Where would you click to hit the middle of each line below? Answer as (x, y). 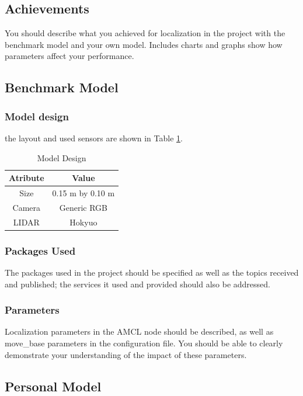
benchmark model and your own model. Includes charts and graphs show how (144, 44)
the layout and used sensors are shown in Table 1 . (94, 138)
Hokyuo (83, 222)
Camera (27, 207)
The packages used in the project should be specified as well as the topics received (152, 272)
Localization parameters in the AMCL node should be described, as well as (139, 331)
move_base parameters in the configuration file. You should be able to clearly (144, 343)
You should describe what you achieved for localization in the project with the (145, 33)
